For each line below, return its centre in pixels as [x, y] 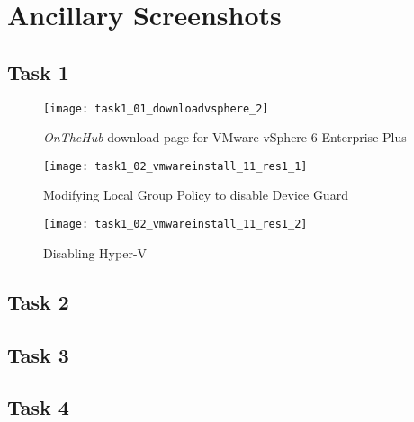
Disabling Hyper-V [95, 252]
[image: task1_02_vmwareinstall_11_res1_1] [175, 166]
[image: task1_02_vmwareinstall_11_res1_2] [175, 224]
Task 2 [38, 301]
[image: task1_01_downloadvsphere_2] [156, 108]
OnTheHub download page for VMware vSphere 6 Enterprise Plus [225, 137]
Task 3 [38, 354]
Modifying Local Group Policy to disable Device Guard [196, 195]
